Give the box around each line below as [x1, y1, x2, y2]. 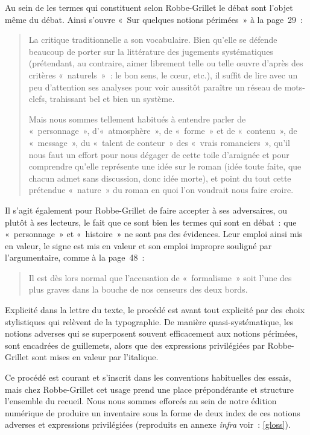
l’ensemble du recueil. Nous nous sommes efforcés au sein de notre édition [5, 395, 277, 407]
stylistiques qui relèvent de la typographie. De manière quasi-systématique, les [5, 315, 294, 328]
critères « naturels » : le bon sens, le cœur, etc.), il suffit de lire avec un [28, 68, 298, 81]
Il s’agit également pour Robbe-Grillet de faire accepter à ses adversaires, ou [5, 203, 287, 216]
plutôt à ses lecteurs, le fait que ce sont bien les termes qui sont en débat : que [5, 215, 297, 228]
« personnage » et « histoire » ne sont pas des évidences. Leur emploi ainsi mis [5, 227, 303, 240]
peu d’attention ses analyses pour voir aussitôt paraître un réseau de [28, 80, 282, 93]
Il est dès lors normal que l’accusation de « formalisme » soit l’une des [28, 271, 292, 284]
